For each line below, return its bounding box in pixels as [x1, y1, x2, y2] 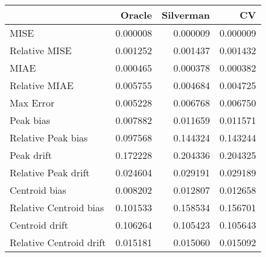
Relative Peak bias [10, 131, 88, 144]
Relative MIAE [10, 78, 74, 92]
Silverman [161, 8, 211, 22]
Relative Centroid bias [10, 200, 104, 214]
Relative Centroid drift [10, 235, 106, 249]
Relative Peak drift [10, 166, 90, 179]
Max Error [10, 96, 55, 110]
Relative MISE [10, 43, 72, 57]
